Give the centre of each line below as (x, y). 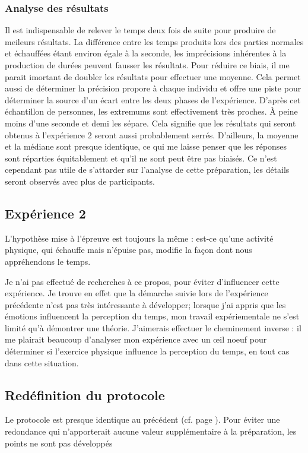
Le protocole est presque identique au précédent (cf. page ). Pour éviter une (142, 419)
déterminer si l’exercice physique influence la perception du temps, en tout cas (147, 351)
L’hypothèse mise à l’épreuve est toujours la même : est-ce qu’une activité (139, 238)
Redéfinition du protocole (85, 395)
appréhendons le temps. (48, 261)
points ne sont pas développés (59, 443)
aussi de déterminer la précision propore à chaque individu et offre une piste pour (153, 88)
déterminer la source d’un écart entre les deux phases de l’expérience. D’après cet (153, 99)
